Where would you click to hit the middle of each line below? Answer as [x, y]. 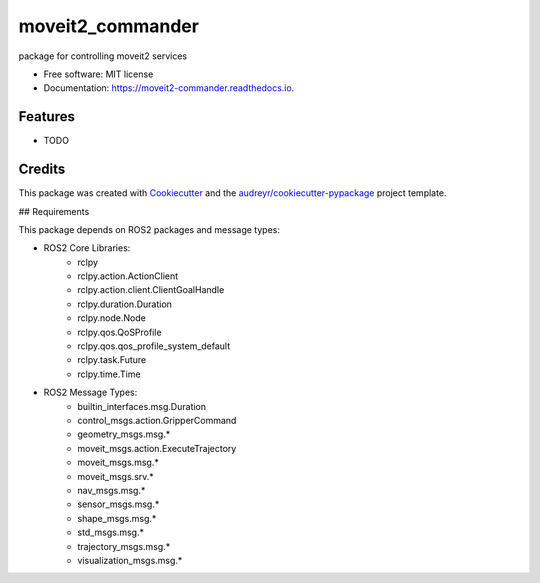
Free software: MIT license [98, 74]
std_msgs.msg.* [111, 532]
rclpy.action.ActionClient [128, 276]
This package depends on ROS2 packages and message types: [149, 229]
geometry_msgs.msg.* [124, 434]
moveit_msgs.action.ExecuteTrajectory [157, 448]
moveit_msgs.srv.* [115, 476]
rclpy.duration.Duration [124, 304]
